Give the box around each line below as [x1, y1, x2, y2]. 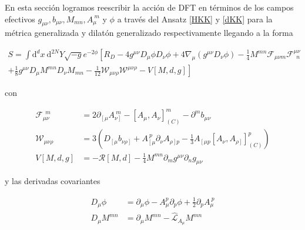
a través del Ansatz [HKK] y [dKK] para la [117, 12, 273, 25]
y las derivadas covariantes [5, 175, 100, 187]
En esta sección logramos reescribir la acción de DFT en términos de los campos [5, 1, 294, 13]
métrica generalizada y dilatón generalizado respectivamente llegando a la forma [5, 26, 293, 39]
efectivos [5, 12, 35, 25]
